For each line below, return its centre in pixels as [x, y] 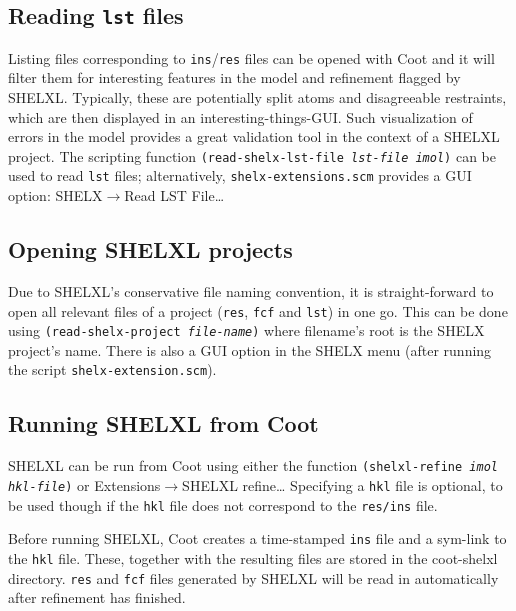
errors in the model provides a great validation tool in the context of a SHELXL [254, 136]
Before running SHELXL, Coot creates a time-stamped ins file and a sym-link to [257, 538]
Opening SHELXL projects [150, 249]
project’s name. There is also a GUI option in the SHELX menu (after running [250, 349]
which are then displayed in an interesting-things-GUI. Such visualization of [240, 116]
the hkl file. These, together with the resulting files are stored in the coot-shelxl [253, 557]
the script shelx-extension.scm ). [112, 369]
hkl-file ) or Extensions [84, 484]
